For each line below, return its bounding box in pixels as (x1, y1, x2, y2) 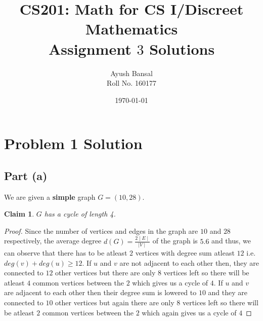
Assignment (48, 38, 131, 59)
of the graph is (152, 235, 198, 246)
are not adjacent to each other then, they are (119, 257, 259, 268)
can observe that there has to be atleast (4, 247, 127, 258)
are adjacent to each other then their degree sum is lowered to (4, 287, 197, 298)
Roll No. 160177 (107, 78, 156, 88)
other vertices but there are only (55, 267, 156, 278)
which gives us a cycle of (132, 277, 208, 288)
